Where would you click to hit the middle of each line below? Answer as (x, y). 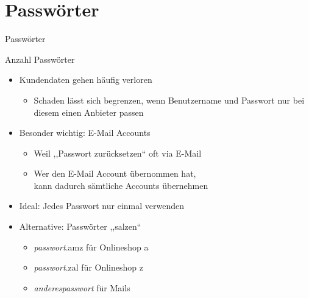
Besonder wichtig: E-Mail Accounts (85, 133)
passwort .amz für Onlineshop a (91, 247)
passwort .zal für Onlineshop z (88, 267)
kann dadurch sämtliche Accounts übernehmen (121, 185)
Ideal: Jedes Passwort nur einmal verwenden (102, 206)
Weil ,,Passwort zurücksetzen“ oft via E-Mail (118, 153)
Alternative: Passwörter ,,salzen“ (80, 226)
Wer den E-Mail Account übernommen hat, (115, 173)
